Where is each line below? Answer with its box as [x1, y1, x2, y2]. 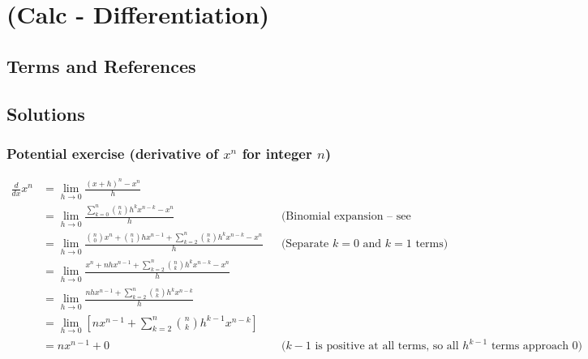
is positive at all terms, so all [315, 340, 459, 353]
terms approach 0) [491, 340, 583, 353]
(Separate [281, 238, 329, 250]
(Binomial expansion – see [281, 211, 411, 223]
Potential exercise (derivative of [6, 143, 218, 163]
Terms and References [6, 53, 196, 78]
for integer [242, 143, 312, 163]
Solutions [6, 100, 85, 126]
